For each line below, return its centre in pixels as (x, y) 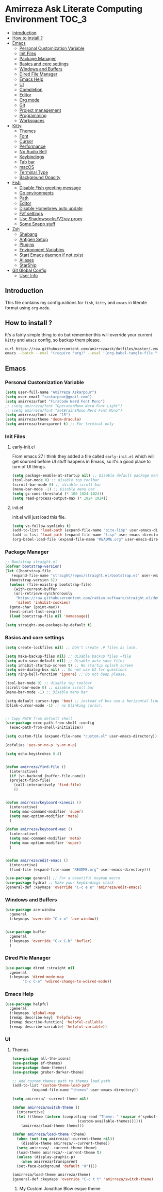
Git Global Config (29, 270)
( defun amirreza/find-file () (36, 767)
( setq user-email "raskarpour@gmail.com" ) (49, 397)
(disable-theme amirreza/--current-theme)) (65, 1143)
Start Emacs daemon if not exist (51, 255)
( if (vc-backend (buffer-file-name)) (48, 776)
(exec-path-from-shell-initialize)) (46, 728)
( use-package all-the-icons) (41, 1059)
